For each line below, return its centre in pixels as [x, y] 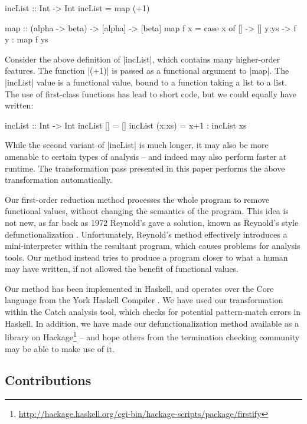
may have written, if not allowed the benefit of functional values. [122, 269]
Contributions [48, 380]
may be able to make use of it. [60, 348]
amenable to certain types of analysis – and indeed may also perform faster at [146, 156]
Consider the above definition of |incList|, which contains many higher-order [143, 59]
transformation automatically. [58, 180]
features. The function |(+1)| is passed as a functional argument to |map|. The [147, 70]
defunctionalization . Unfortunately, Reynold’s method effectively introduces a [146, 234]
